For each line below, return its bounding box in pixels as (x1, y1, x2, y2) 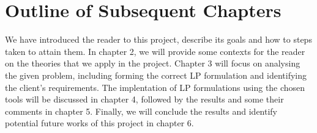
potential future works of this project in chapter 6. (5, 117, 194, 129)
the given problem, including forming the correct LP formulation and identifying (5, 68, 307, 81)
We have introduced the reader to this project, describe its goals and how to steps (5, 33, 312, 46)
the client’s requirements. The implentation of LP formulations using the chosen (5, 81, 305, 93)
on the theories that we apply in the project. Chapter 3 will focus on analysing (5, 57, 300, 70)
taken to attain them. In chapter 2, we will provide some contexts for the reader (5, 45, 305, 57)
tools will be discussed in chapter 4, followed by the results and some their (5, 93, 284, 106)
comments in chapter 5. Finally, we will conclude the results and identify (5, 104, 278, 117)
